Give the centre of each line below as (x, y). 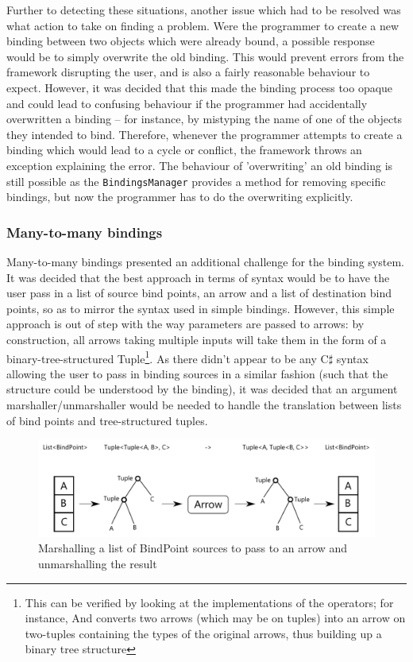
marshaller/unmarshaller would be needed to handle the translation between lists (204, 405)
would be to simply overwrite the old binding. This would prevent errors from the (205, 56)
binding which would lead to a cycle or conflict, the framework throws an (184, 150)
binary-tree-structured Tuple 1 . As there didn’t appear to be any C (168, 357)
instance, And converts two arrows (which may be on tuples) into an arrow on (215, 618)
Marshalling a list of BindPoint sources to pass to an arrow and (193, 548)
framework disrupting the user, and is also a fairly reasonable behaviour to (188, 72)
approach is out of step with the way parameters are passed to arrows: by (185, 324)
